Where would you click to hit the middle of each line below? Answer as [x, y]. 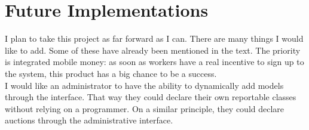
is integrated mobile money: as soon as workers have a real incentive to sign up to [154, 62]
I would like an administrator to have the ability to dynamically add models [144, 85]
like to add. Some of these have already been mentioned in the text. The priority [153, 50]
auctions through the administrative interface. [89, 120]
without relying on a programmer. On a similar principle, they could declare [145, 108]
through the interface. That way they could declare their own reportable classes [151, 97]
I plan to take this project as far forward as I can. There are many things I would [154, 38]
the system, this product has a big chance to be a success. [111, 73]
